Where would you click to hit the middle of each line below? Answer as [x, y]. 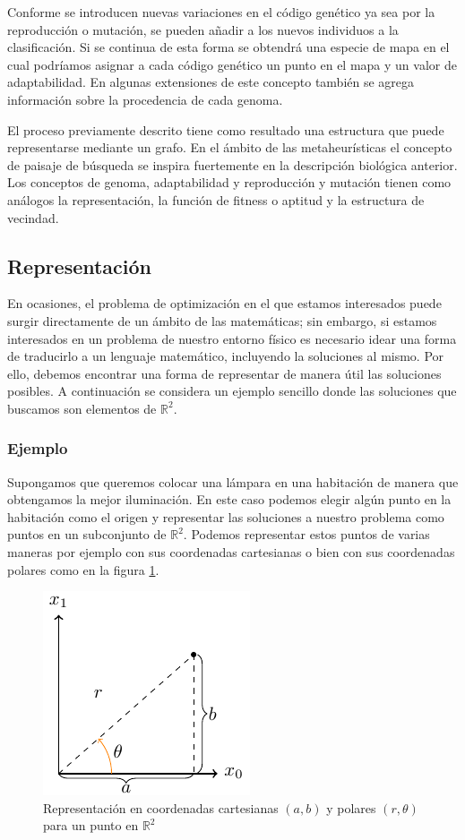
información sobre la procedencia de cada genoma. [145, 99]
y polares [351, 807]
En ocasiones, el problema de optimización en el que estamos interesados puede [224, 303]
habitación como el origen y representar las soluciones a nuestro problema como [226, 516]
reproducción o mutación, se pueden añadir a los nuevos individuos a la [203, 29]
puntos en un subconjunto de [87, 534]
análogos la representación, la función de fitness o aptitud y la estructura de [216, 199]
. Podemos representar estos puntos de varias [306, 534]
